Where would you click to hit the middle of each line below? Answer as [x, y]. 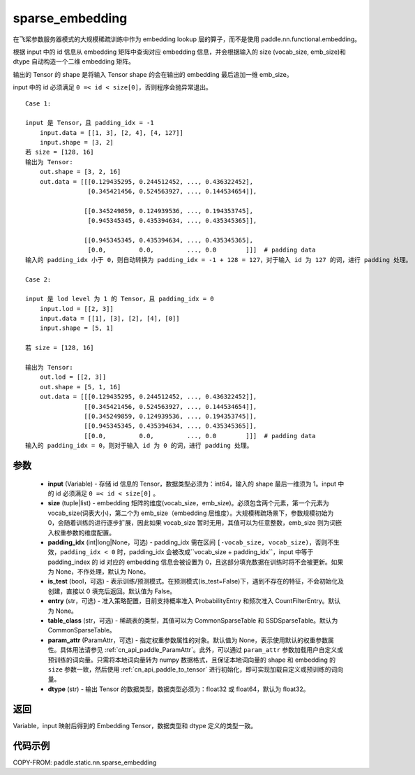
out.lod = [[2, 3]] [73, 377]
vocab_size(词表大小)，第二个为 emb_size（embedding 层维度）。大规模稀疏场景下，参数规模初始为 [191, 513]
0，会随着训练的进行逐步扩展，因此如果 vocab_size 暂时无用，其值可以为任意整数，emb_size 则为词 [192, 523]
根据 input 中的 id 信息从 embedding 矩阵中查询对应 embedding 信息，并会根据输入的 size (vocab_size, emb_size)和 [180, 52]
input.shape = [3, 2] [77, 143]
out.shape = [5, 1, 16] [80, 387]
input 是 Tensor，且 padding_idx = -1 [90, 123]
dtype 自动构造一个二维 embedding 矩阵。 [74, 61]
